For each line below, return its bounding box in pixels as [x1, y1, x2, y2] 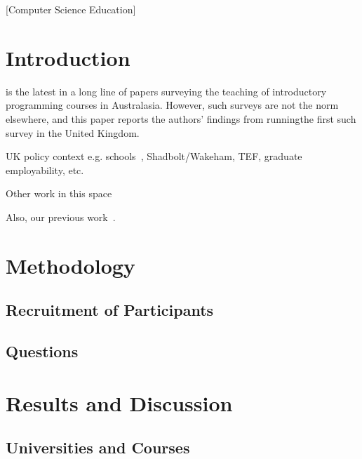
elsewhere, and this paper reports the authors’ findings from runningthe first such [6, 111, 356, 126]
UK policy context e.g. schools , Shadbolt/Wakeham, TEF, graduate [6, 149, 302, 164]
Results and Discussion [6, 388, 233, 417]
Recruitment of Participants [6, 299, 214, 321]
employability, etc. [6, 162, 84, 177]
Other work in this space [6, 186, 112, 201]
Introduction [6, 43, 130, 72]
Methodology [6, 251, 135, 279]
